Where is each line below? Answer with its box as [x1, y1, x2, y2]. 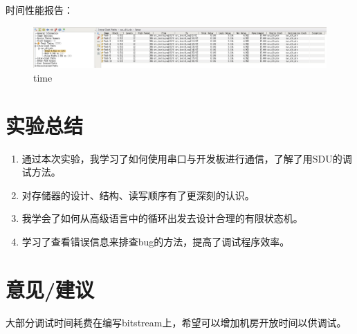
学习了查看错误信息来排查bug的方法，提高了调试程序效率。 [21, 234, 290, 248]
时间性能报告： [6, 3, 73, 17]
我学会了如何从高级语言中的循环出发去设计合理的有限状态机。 [21, 211, 303, 225]
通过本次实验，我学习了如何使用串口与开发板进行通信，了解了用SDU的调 [21, 151, 352, 165]
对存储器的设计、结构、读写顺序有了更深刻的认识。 [21, 187, 255, 202]
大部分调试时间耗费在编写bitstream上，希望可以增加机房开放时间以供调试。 [6, 315, 347, 329]
